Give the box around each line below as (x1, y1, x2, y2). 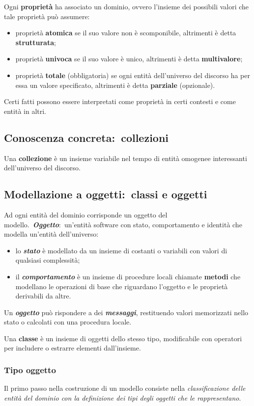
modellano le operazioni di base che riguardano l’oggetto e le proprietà (15, 281, 228, 291)
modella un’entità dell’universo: (4, 229, 99, 239)
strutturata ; (15, 37, 56, 47)
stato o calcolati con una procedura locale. (4, 317, 132, 327)
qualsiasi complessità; (15, 255, 80, 265)
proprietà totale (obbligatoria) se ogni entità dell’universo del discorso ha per (15, 70, 250, 80)
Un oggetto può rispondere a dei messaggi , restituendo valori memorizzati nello (4, 307, 249, 317)
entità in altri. (4, 106, 47, 116)
